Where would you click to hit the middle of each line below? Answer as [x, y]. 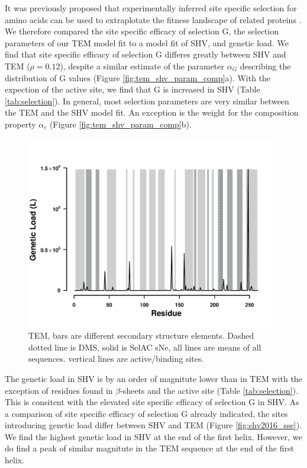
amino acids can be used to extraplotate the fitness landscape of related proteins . [153, 19]
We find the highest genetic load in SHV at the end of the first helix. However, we [153, 436]
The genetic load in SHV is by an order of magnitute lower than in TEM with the [153, 378]
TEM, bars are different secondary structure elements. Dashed [141, 335]
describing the [265, 66]
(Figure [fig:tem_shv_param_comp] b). [120, 124]
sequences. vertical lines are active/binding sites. [116, 359]
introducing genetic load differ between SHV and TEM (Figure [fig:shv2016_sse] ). [153, 425]
